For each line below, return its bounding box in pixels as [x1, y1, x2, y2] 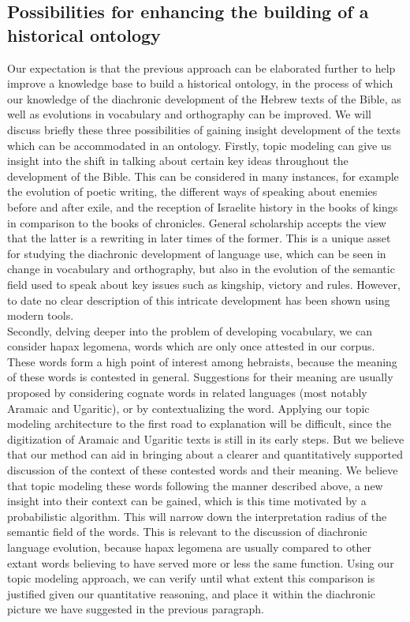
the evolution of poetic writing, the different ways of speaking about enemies [7, 183, 378, 200]
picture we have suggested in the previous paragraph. [7, 601, 264, 617]
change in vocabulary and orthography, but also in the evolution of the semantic [7, 260, 395, 277]
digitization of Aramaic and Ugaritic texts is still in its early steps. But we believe [7, 430, 404, 447]
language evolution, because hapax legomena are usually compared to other [7, 539, 371, 555]
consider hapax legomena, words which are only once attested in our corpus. [7, 338, 375, 354]
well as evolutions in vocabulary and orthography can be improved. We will [7, 106, 371, 122]
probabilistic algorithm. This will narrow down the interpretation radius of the [7, 508, 387, 524]
